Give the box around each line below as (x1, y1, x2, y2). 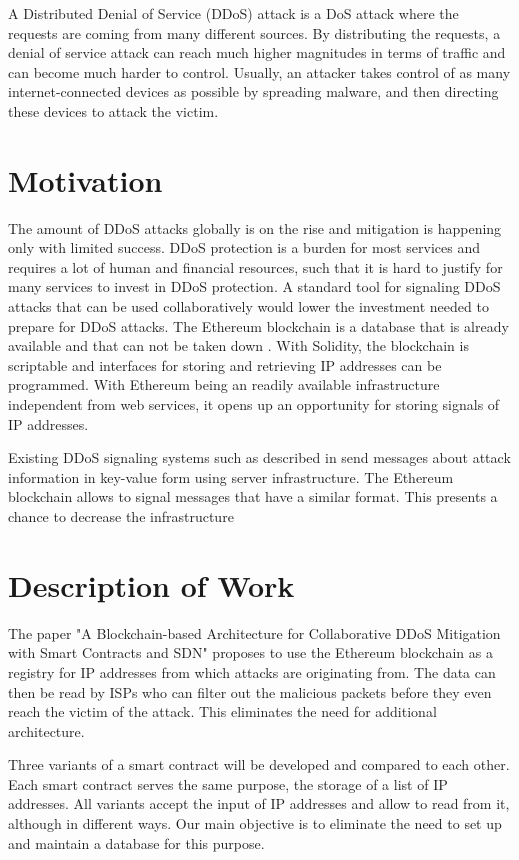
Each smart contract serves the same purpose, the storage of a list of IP (8, 773, 448, 794)
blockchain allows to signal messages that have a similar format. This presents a (8, 486, 498, 507)
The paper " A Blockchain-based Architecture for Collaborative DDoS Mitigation (8, 622, 501, 643)
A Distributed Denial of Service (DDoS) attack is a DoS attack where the (8, 3, 459, 23)
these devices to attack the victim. (8, 100, 219, 121)
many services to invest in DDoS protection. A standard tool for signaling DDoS (8, 276, 501, 297)
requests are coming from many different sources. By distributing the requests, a (8, 22, 501, 43)
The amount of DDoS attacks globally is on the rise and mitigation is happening (8, 217, 502, 238)
